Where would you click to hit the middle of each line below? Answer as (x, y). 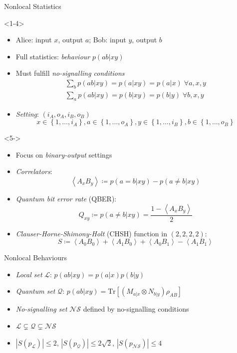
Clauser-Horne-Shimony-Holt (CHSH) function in (91, 233)
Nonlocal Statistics (33, 6)
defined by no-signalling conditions (136, 309)
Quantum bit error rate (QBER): (66, 198)
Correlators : (34, 171)
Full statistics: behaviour (53, 56)
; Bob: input (108, 40)
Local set (29, 274)
